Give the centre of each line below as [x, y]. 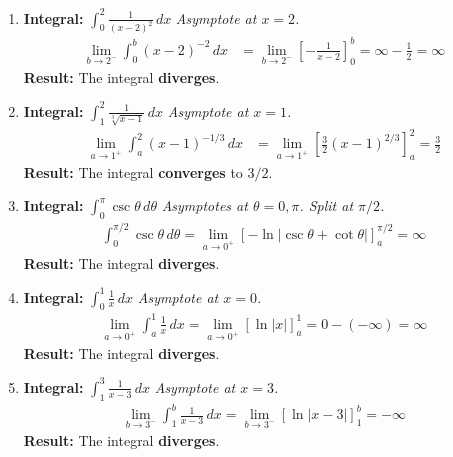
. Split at [326, 205]
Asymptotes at [204, 205]
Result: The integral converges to [133, 171]
